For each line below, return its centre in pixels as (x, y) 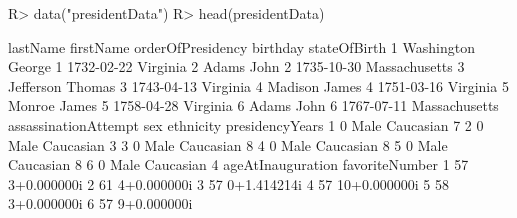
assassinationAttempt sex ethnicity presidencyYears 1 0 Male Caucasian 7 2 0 (246, 124)
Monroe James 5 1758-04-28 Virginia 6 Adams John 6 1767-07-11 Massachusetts (253, 105)
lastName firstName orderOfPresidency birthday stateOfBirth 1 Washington (241, 46)
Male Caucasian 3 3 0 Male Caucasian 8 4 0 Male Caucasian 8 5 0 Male (228, 144)
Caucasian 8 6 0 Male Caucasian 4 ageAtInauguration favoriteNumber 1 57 (238, 164)
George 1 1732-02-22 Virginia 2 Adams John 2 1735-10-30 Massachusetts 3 (236, 66)
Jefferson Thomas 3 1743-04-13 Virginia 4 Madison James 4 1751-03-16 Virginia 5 (258, 85)
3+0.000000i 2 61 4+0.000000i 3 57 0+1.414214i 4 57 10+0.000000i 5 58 (228, 183)
